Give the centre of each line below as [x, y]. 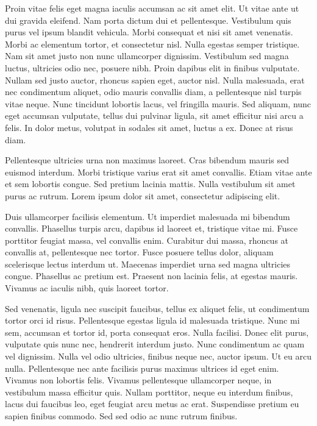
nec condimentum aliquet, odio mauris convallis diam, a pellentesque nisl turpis [153, 92]
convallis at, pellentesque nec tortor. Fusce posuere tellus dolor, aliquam [139, 252]
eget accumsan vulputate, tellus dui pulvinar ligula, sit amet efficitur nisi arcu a [154, 115]
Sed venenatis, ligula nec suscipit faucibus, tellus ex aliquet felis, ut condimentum [157, 308]
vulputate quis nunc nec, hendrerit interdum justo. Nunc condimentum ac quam [155, 344]
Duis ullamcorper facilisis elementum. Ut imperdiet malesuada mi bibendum [148, 216]
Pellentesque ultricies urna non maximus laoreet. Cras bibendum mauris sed [147, 160]
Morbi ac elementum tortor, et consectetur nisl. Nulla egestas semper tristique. [152, 44]
